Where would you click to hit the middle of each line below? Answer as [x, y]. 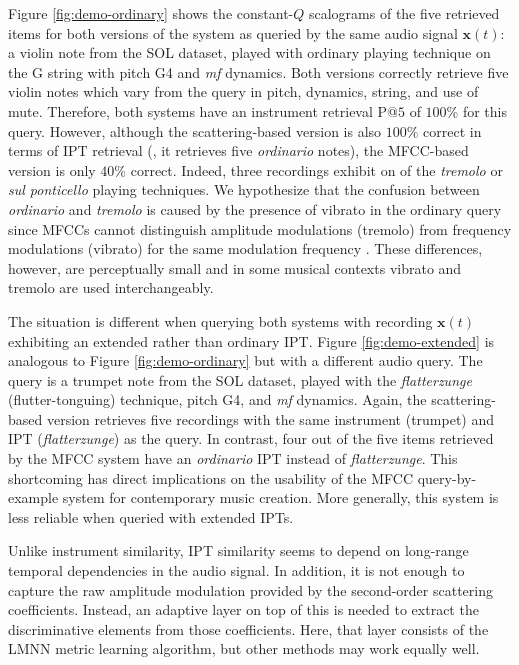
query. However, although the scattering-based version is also [195, 130]
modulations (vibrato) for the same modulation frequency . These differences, [245, 248]
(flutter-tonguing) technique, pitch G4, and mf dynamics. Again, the [217, 399]
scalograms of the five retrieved [404, 13]
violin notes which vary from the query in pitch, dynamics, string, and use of [243, 91]
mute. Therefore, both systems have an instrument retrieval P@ [203, 110]
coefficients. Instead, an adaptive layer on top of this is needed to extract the [243, 609]
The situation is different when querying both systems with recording [220, 320]
